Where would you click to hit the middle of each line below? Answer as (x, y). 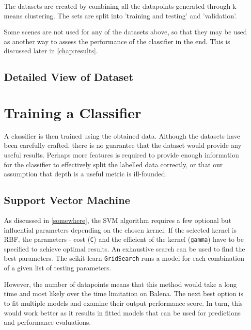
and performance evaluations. (47, 322)
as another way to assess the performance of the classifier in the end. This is (117, 41)
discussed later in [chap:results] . (51, 51)
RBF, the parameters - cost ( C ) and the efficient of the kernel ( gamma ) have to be (124, 239)
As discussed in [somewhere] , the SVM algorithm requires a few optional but (118, 220)
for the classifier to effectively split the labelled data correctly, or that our (113, 164)
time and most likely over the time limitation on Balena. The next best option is (124, 293)
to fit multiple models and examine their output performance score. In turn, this (123, 303)
